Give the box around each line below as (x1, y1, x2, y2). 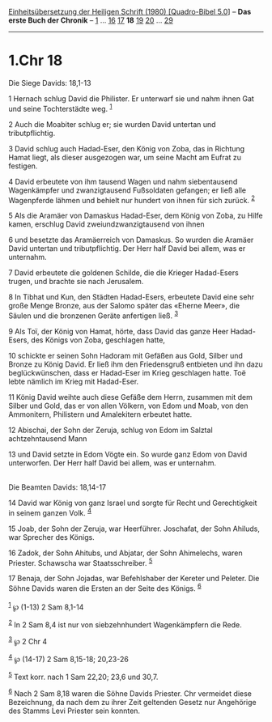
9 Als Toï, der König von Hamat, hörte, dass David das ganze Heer (8, 326, 229, 336)
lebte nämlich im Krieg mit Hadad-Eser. (8, 376, 139, 386)
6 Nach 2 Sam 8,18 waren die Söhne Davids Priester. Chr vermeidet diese (8, 687, 253, 699)
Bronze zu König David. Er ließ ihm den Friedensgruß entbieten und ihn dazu (8, 359, 263, 369)
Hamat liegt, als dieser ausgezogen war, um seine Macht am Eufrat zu (8, 152, 241, 162)
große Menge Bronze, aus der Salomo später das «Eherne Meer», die (8, 301, 240, 311)
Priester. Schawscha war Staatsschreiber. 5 (8, 556, 153, 567)
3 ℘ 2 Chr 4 (8, 635, 48, 646)
